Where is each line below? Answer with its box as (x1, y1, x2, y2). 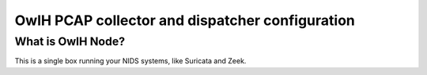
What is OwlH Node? (14, 34, 126, 48)
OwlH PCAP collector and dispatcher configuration (14, 12, 355, 29)
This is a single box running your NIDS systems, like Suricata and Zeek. (14, 56, 247, 66)
